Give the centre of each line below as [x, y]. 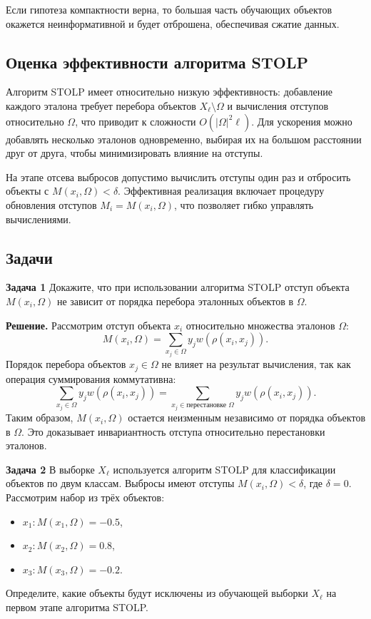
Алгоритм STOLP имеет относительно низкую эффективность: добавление [169, 92]
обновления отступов [51, 204]
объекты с [27, 191]
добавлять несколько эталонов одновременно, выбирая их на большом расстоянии [184, 139]
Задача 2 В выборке [50, 469]
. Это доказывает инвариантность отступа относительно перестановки [173, 431]
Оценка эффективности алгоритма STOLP [157, 62]
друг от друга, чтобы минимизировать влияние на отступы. [134, 153]
